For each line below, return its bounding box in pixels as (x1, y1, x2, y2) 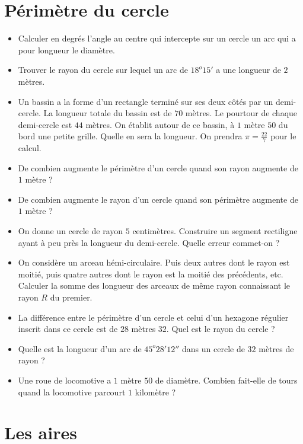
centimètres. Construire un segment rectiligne (132, 225, 298, 237)
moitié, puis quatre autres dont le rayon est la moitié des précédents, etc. (18, 267, 283, 280)
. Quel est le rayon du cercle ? (166, 322, 275, 335)
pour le (270, 130, 296, 142)
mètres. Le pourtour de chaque (185, 107, 298, 119)
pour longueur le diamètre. (18, 43, 115, 56)
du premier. (50, 291, 93, 304)
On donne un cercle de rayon (18, 225, 123, 237)
